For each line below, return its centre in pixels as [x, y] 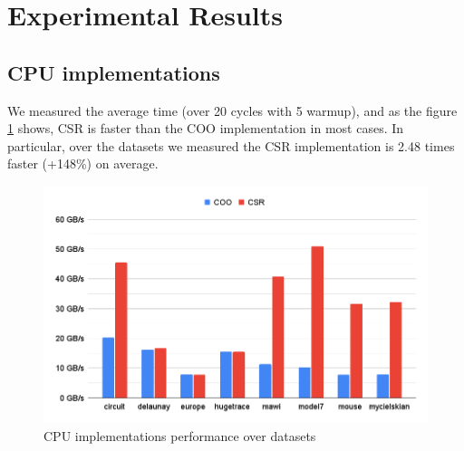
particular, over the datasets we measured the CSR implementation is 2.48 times [231, 145]
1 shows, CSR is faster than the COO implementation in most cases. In [206, 128]
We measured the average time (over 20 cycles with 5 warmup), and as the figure [232, 110]
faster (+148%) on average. [83, 163]
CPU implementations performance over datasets [180, 435]
